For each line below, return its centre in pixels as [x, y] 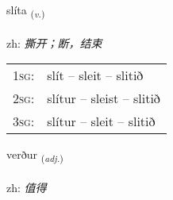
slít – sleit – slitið [95, 75]
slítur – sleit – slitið [101, 121]
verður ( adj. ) [35, 156]
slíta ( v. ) [26, 11]
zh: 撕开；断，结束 [54, 42]
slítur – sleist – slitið [104, 98]
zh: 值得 [27, 188]
